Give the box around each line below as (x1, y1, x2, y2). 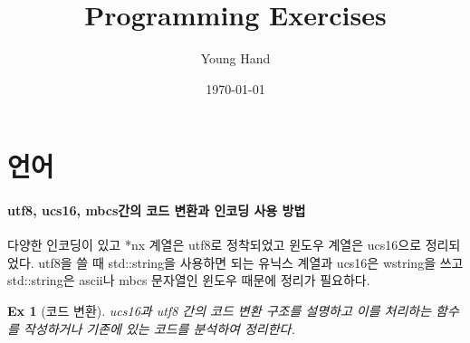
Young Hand (200, 49, 271, 68)
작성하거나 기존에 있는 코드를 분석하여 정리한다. (23, 319, 295, 338)
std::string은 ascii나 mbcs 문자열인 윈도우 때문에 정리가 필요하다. (7, 271, 370, 290)
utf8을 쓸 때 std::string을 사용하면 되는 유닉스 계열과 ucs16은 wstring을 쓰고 (38, 252, 464, 272)
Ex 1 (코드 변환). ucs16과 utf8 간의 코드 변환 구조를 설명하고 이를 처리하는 (7, 301, 432, 320)
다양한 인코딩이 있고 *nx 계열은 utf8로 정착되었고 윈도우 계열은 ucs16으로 (7, 235, 422, 254)
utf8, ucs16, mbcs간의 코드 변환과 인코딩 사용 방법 (7, 201, 306, 220)
